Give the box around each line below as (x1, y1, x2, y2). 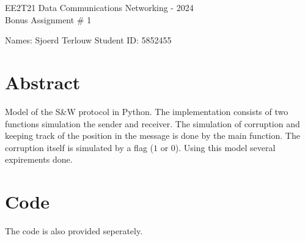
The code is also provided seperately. (5, 224, 143, 237)
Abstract (5, 69, 81, 94)
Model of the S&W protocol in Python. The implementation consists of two (5, 105, 288, 117)
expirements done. (5, 153, 73, 166)
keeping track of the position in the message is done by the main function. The (5, 129, 300, 142)
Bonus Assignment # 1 (5, 13, 92, 26)
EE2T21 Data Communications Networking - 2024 (5, 1, 194, 13)
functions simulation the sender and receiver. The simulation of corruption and (5, 117, 300, 130)
